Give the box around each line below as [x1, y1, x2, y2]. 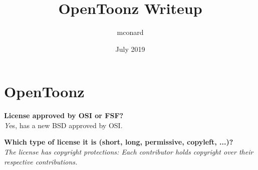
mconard [117, 27, 144, 37]
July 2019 [115, 43, 145, 54]
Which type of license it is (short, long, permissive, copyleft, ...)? [4, 137, 233, 147]
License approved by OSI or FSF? [4, 110, 124, 121]
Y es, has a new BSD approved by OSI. [4, 120, 123, 130]
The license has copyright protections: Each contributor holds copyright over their [4, 147, 253, 157]
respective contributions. [4, 156, 78, 167]
